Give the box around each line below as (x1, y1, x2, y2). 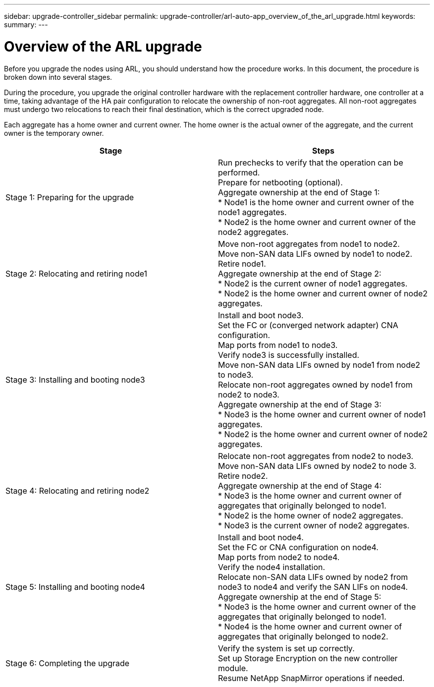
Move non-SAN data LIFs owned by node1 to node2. (218, 248, 413, 259)
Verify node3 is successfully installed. (218, 349, 360, 360)
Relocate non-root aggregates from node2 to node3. (218, 451, 414, 461)
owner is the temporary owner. (4, 128, 104, 137)
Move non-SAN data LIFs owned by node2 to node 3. (218, 460, 417, 471)
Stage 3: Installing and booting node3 (5, 374, 145, 385)
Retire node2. (218, 470, 268, 481)
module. (218, 663, 248, 673)
